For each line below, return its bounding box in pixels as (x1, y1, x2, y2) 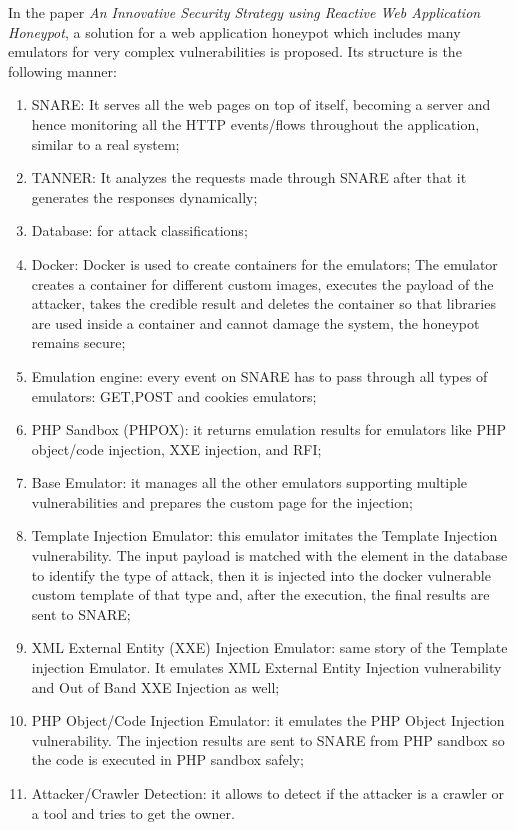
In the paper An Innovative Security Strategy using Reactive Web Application (8, 2, 481, 22)
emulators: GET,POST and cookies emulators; (31, 385, 317, 406)
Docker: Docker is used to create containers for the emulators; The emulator (31, 253, 498, 274)
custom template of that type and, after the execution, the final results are (31, 584, 490, 605)
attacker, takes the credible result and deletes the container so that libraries (31, 293, 496, 314)
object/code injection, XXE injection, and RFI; (31, 438, 322, 459)
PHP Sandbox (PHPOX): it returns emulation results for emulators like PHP (31, 419, 507, 440)
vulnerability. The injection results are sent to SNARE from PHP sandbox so (31, 729, 505, 750)
